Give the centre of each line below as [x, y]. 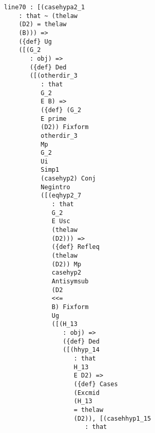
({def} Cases [96, 384]
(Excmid [86, 393]
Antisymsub [70, 281]
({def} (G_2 [61, 110]
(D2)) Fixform [65, 127]
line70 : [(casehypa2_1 [44, 7]
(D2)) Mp [66, 264]
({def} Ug [35, 41]
